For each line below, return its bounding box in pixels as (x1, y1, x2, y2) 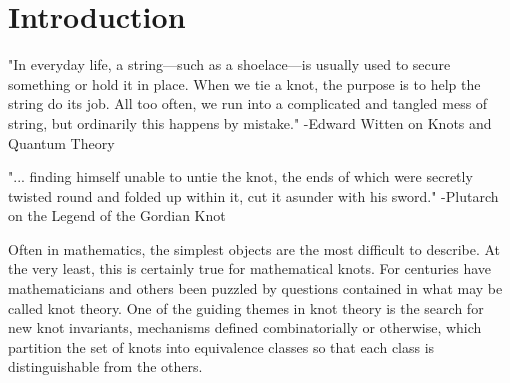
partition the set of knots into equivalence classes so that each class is (8, 336, 435, 357)
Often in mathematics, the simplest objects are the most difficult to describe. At (8, 238, 501, 259)
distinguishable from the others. (8, 356, 203, 377)
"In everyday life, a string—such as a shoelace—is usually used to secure (8, 54, 451, 75)
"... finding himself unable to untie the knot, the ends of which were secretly (8, 166, 473, 187)
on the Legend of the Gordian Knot (8, 205, 226, 226)
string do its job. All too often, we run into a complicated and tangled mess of (8, 93, 488, 114)
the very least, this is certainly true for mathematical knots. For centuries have (8, 258, 492, 279)
